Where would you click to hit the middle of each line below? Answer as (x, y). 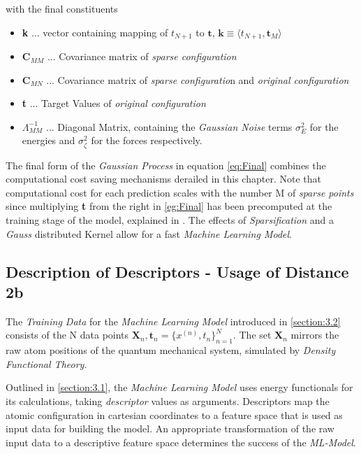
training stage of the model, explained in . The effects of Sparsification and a (170, 219)
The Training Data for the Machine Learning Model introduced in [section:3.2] (173, 321)
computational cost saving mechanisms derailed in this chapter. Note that (163, 179)
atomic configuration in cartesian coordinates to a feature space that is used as (174, 414)
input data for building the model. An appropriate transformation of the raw (170, 428)
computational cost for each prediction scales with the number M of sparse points (180, 192)
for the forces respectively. (147, 140)
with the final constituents (62, 8)
